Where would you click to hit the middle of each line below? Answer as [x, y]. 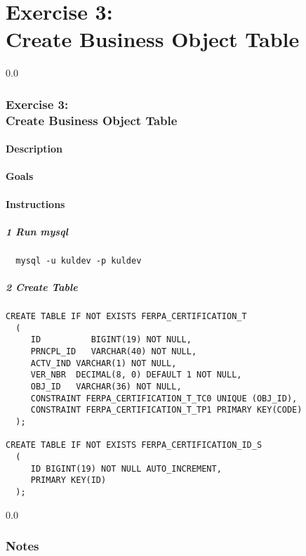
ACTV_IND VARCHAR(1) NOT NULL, [104, 363]
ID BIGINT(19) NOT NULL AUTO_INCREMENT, [126, 468]
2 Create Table [42, 287]
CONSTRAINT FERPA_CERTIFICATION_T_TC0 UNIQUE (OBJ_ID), [164, 398]
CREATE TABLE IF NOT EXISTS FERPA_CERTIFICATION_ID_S [134, 445]
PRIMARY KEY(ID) [68, 480]
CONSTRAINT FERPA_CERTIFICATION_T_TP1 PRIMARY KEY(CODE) [166, 410]
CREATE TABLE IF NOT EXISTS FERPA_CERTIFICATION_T [126, 317]
